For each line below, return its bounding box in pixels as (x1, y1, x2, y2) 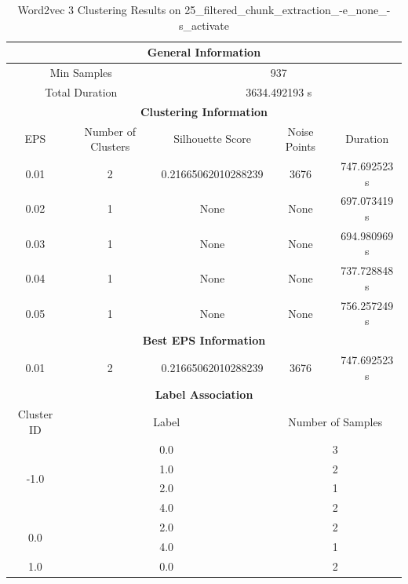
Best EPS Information (142, 332, 266, 349)
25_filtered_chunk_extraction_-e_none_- (184, 2, 391, 17)
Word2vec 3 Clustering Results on (17, 2, 181, 17)
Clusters (90, 138, 130, 155)
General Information (147, 44, 261, 60)
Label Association (155, 386, 253, 403)
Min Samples (49, 64, 112, 81)
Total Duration (45, 83, 118, 100)
